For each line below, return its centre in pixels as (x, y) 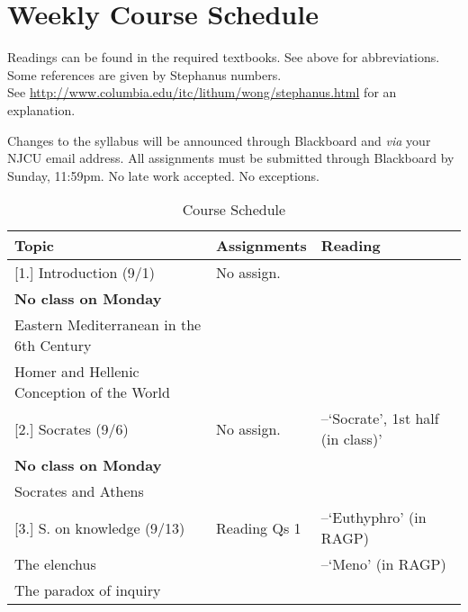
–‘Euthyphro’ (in (373, 517)
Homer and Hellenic (77, 372)
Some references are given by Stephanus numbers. (144, 74)
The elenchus (55, 564)
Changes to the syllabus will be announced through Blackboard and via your (219, 140)
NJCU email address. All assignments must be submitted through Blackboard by (231, 158)
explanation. (41, 109)
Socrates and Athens (79, 491)
